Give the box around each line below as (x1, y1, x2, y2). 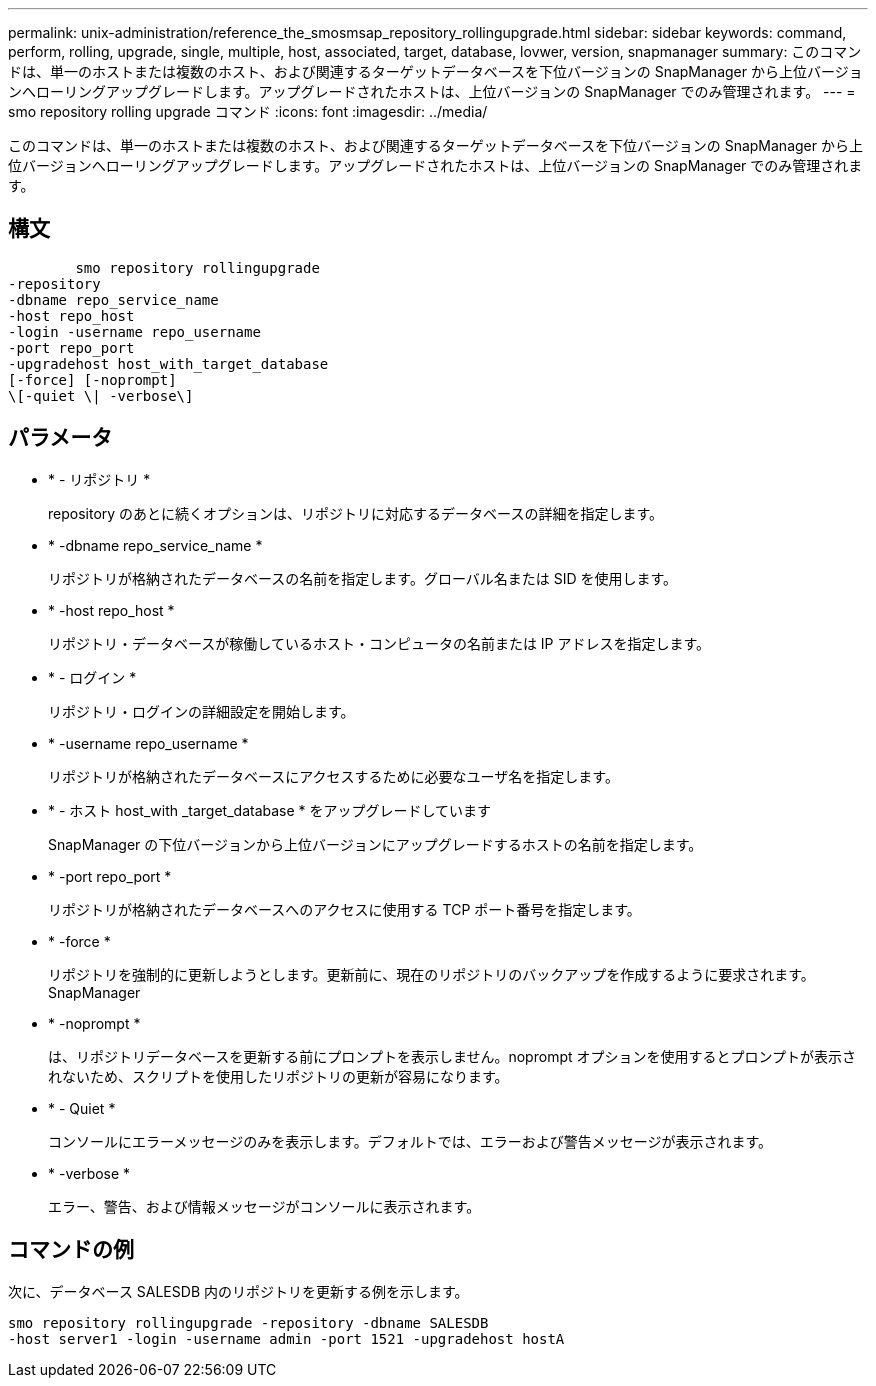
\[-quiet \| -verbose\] (8, 387, 194, 404)
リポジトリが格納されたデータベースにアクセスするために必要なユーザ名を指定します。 (48, 767, 619, 785)
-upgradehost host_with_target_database (8, 355, 329, 372)
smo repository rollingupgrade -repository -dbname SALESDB (8, 1314, 489, 1331)
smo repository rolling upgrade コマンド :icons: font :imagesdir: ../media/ (8, 103, 488, 120)
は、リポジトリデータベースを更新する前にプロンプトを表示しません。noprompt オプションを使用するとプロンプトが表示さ (48, 1047, 857, 1065)
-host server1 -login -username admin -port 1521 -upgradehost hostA (8, 1330, 565, 1347)
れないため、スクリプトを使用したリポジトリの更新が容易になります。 (48, 1067, 509, 1085)
